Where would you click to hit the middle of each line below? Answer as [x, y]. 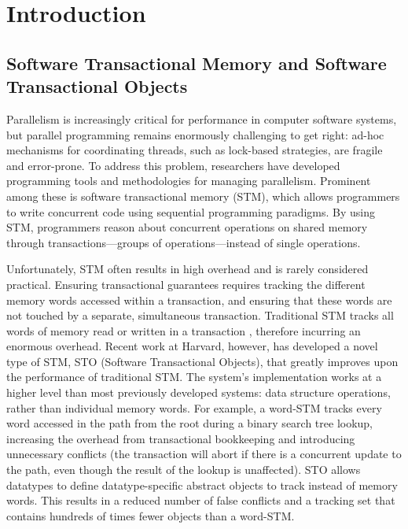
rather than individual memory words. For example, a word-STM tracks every [194, 407]
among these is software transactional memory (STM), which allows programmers [203, 196]
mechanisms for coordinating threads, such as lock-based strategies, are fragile [195, 150]
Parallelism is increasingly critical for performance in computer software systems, [202, 118]
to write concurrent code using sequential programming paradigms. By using [191, 211]
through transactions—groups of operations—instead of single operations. [184, 242]
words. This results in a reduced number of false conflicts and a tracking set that [201, 500]
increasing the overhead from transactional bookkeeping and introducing [181, 438]
